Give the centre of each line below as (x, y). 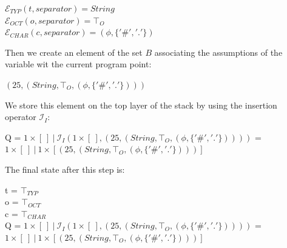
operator (21, 117)
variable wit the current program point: (78, 64)
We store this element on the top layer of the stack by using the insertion (141, 105)
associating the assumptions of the (218, 52)
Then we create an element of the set (74, 52)
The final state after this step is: (65, 169)
